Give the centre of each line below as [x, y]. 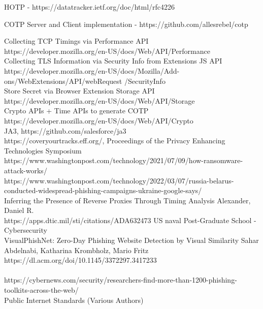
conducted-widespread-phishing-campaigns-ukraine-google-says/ [103, 190]
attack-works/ [26, 170]
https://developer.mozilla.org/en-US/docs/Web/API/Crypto [99, 120]
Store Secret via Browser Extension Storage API [79, 91]
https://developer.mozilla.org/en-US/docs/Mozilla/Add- [92, 70]
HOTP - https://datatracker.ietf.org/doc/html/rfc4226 [90, 7]
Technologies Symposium [43, 150]
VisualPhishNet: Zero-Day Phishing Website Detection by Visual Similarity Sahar [131, 240]
